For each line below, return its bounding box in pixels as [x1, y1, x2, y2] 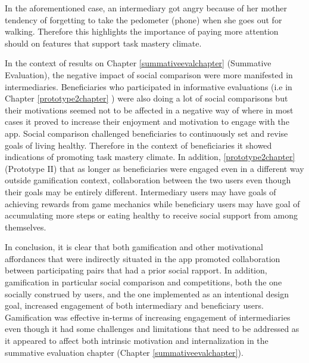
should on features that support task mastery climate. [5, 36, 202, 49]
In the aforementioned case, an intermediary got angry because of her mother [5, 2, 288, 14]
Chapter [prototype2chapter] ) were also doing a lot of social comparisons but [5, 92, 288, 104]
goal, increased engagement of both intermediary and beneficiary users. [5, 299, 264, 312]
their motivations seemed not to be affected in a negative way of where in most [5, 103, 294, 116]
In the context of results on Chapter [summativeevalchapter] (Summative [5, 57, 271, 69]
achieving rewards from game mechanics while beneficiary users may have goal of [5, 197, 300, 210]
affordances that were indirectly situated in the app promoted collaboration [5, 252, 280, 264]
